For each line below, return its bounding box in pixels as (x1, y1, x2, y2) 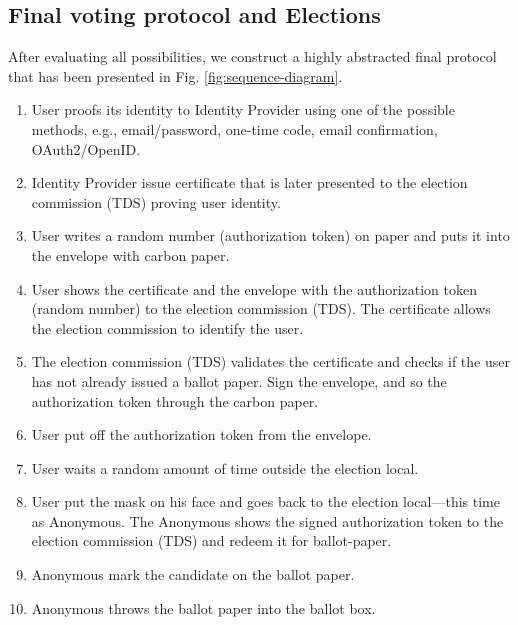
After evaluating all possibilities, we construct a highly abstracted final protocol (8, 46, 497, 67)
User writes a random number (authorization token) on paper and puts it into (31, 225, 510, 246)
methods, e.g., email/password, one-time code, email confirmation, (31, 118, 438, 139)
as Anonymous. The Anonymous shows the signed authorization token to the (31, 510, 504, 531)
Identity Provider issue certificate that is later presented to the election (31, 172, 468, 193)
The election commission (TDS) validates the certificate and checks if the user (31, 351, 510, 372)
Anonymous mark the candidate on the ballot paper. (31, 564, 355, 585)
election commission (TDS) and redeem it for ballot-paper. (31, 530, 392, 551)
